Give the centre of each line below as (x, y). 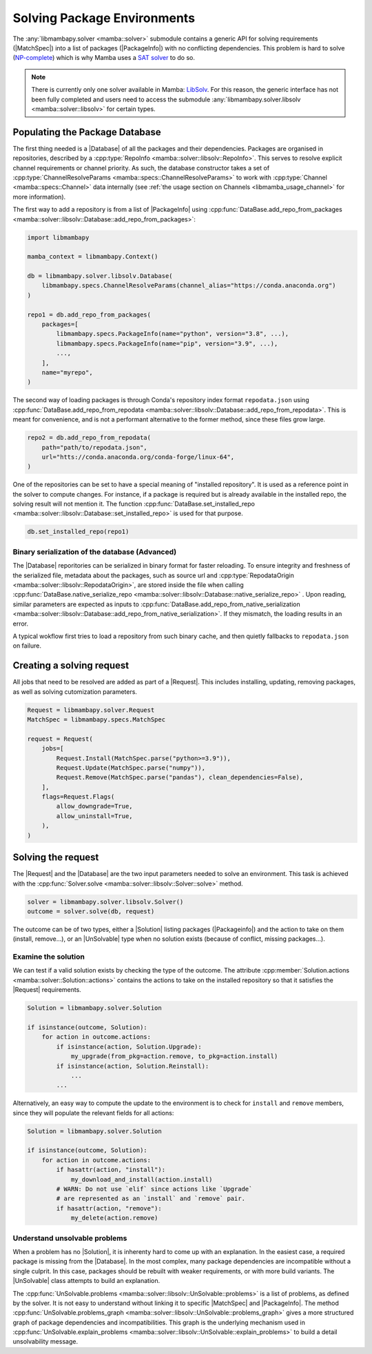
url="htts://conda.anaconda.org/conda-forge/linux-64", (138, 457)
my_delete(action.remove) (114, 1218)
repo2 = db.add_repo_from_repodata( (89, 438)
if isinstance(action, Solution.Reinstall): (133, 1066)
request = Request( (60, 739)
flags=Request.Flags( (78, 797)
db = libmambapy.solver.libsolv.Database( (100, 276)
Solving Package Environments (104, 18)
